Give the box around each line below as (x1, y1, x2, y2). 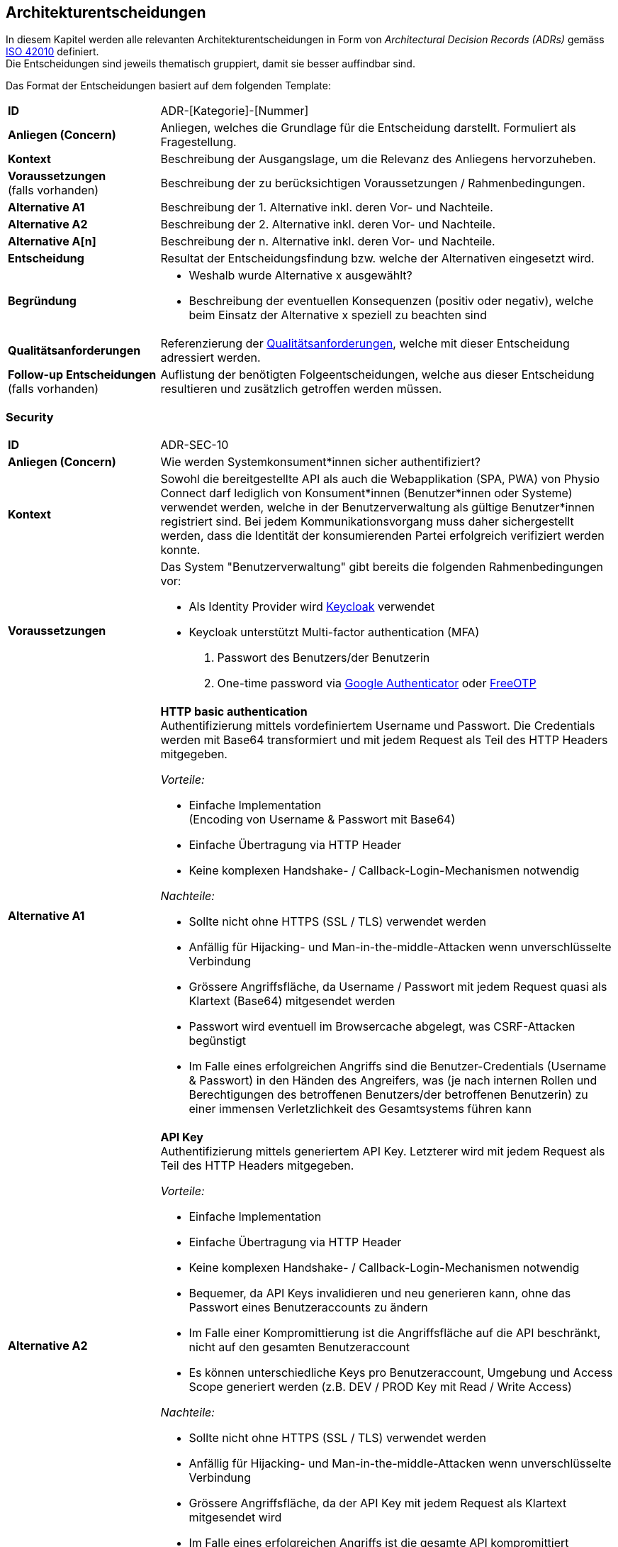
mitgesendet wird (189, 1510, 282, 1525)
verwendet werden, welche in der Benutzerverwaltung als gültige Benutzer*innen (160, 500, 595, 515)
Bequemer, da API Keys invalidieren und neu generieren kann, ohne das (189, 1286, 571, 1301)
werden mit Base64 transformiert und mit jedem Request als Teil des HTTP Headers (160, 733, 608, 748)
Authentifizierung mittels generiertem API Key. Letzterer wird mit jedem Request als (160, 1144, 605, 1159)
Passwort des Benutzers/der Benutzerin (217, 650, 430, 665)
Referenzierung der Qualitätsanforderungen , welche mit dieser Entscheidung (160, 336, 570, 351)
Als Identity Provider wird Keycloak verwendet (189, 599, 435, 614)
